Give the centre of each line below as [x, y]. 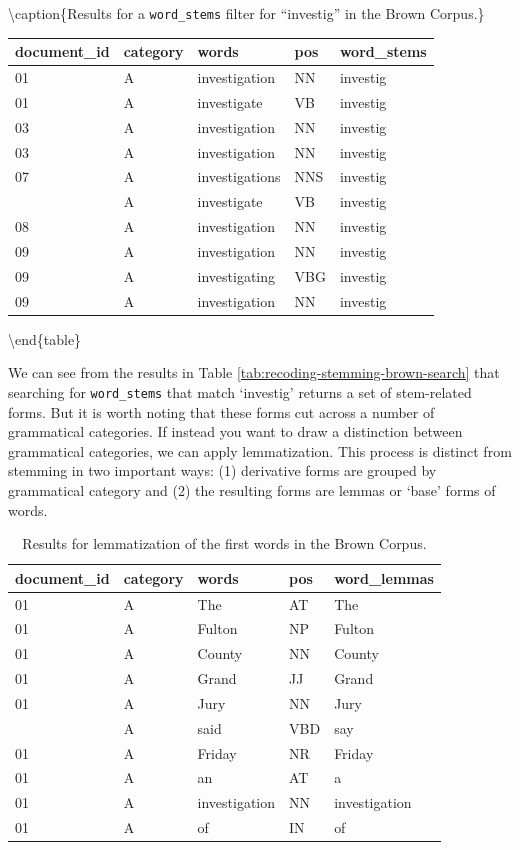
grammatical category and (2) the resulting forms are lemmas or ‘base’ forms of [252, 489]
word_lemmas [384, 577]
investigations [239, 176]
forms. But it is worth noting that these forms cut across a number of [221, 411]
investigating [236, 275]
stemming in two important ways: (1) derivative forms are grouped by [222, 470]
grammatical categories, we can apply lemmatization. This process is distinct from [260, 450]
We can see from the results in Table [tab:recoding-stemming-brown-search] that [254, 372]
